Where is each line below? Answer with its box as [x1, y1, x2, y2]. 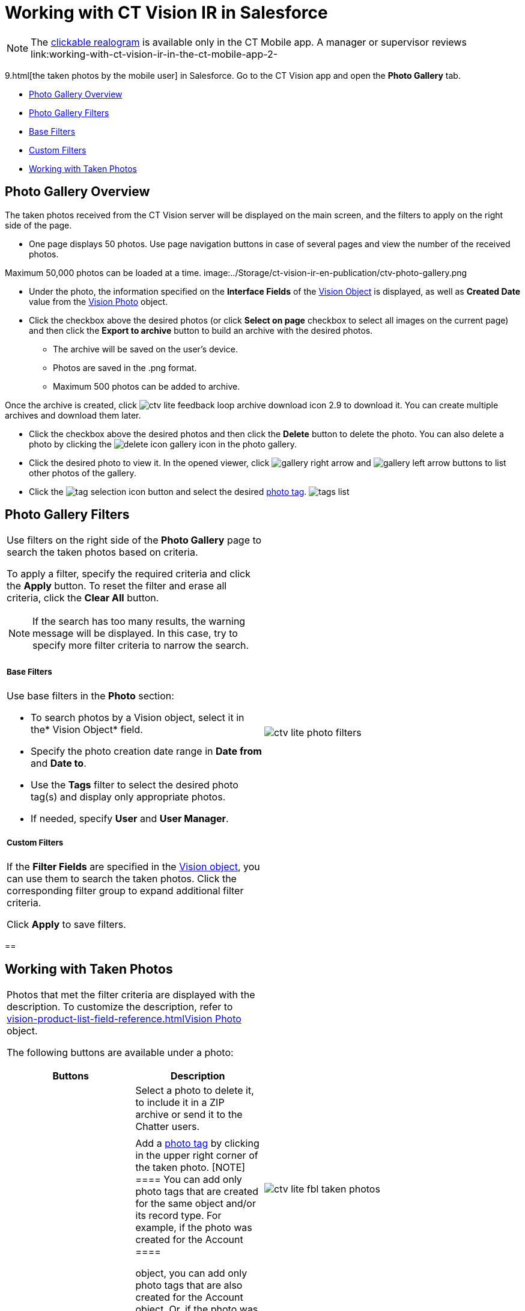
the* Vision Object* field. [31, 723, 143, 735]
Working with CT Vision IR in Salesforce [5, 2, 328, 23]
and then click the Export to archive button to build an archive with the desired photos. [29, 325, 373, 336]
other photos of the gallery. [29, 467, 136, 478]
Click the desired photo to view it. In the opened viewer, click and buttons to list [29, 457, 506, 468]
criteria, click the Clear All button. [7, 592, 159, 604]
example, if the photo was [135, 1221, 252, 1233]
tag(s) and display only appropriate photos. [31, 790, 226, 803]
